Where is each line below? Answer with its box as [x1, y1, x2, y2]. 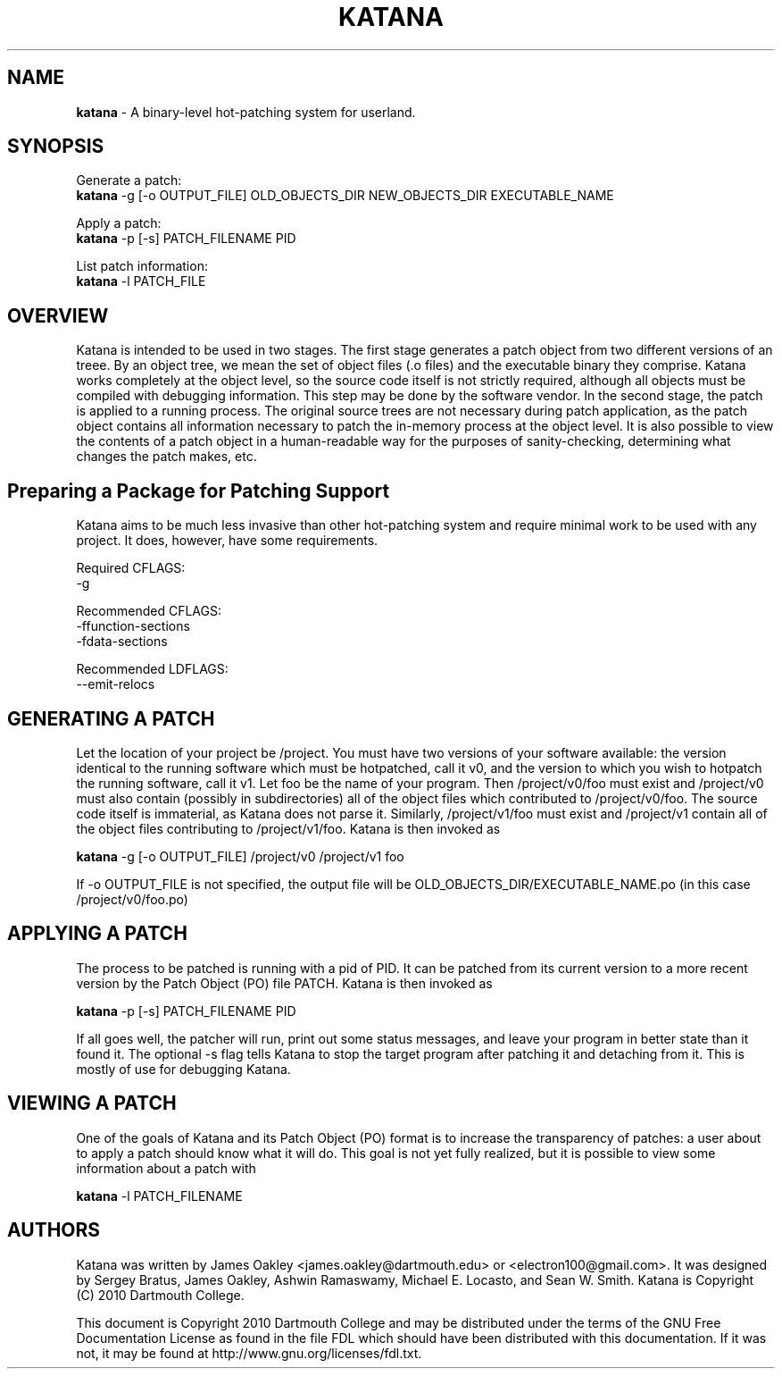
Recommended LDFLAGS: [76, 661, 229, 677]
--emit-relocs [76, 676, 155, 692]
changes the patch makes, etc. [76, 449, 257, 465]
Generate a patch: [76, 172, 182, 189]
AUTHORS [7, 1219, 101, 1242]
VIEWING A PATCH [7, 1092, 177, 1115]
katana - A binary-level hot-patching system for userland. [76, 104, 416, 120]
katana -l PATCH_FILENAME [76, 1187, 243, 1204]
